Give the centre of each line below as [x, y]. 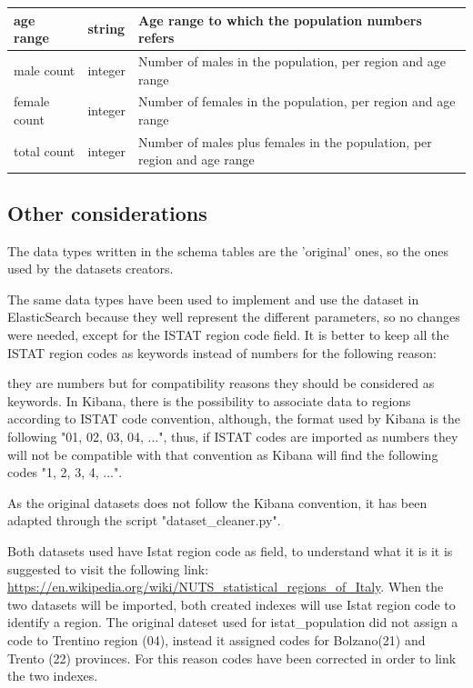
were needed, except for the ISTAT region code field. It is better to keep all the [228, 335]
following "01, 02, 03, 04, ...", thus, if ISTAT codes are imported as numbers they [233, 437]
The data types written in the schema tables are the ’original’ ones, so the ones [228, 250]
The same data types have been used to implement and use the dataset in [213, 299]
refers [156, 38]
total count [45, 150]
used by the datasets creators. [91, 269]
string [106, 29]
